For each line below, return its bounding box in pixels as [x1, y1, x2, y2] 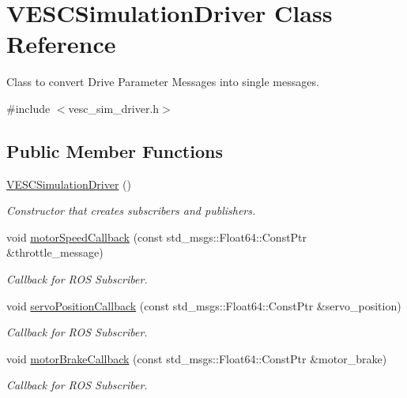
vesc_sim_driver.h [68, 99, 160, 116]
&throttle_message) [6, 244, 104, 261]
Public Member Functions [6, 138, 223, 163]
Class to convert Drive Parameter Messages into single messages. [6, 73, 319, 90]
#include [6, 99, 51, 116]
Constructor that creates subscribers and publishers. [6, 202, 256, 219]
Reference [6, 28, 116, 60]
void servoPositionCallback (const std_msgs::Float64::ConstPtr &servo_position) [6, 297, 401, 314]
